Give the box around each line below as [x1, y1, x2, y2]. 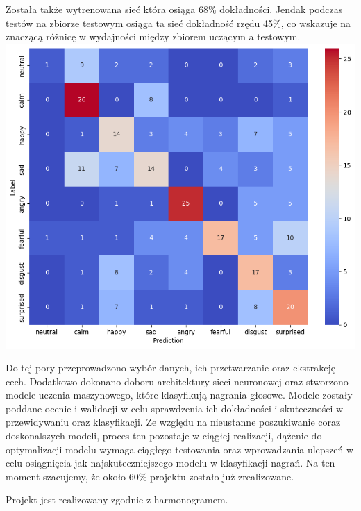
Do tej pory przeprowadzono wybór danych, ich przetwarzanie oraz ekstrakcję [6, 360, 336, 375]
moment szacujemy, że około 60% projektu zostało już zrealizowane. [6, 469, 294, 483]
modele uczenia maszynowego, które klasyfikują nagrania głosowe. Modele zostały [6, 387, 353, 402]
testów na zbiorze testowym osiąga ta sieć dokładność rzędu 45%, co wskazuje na [6, 15, 351, 30]
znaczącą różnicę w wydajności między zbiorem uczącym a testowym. [6, 29, 301, 44]
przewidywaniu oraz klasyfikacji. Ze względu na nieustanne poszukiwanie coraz [6, 414, 341, 429]
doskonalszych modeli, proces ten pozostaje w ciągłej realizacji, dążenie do [6, 428, 322, 443]
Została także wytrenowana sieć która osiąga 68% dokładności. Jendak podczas [6, 2, 343, 16]
